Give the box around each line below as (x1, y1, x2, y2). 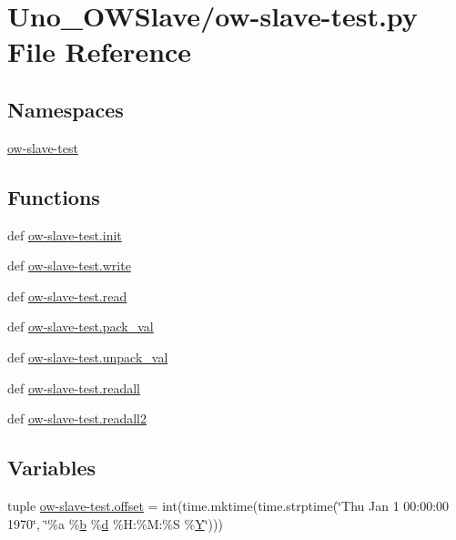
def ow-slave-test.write (7, 256, 131, 275)
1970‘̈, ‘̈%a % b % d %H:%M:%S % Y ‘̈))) (7, 514, 223, 533)
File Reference (7, 33, 192, 70)
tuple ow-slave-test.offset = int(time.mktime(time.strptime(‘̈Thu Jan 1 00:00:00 (7, 495, 450, 515)
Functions (7, 182, 100, 210)
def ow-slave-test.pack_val (7, 317, 154, 336)
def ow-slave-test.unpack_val (7, 347, 168, 366)
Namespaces (7, 95, 124, 123)
